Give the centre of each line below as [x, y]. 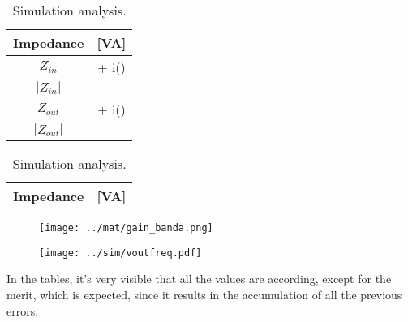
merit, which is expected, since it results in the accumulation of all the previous [204, 294]
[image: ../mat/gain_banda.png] [126, 228]
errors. [23, 310]
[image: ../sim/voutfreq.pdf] [120, 253]
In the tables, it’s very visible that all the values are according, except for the [199, 279]
